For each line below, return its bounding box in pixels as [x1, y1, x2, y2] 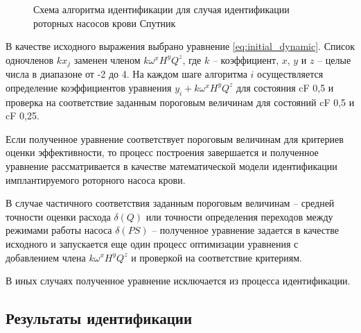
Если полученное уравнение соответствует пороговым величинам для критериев [6, 131, 344, 146]
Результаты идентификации [6, 307, 192, 329]
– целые [317, 52, 351, 67]
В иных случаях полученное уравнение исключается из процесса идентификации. [6, 273, 351, 288]
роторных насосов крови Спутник [33, 15, 176, 30]
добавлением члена [6, 250, 86, 264]
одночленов [6, 52, 54, 67]
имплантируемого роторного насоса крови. [6, 172, 186, 187]
